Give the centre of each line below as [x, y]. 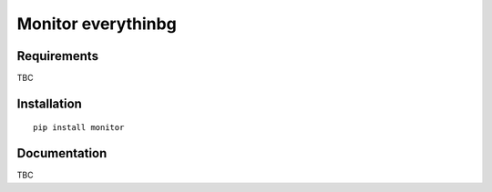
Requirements [58, 56]
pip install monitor [79, 128]
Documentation [62, 153]
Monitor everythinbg [97, 24]
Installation [49, 103]
